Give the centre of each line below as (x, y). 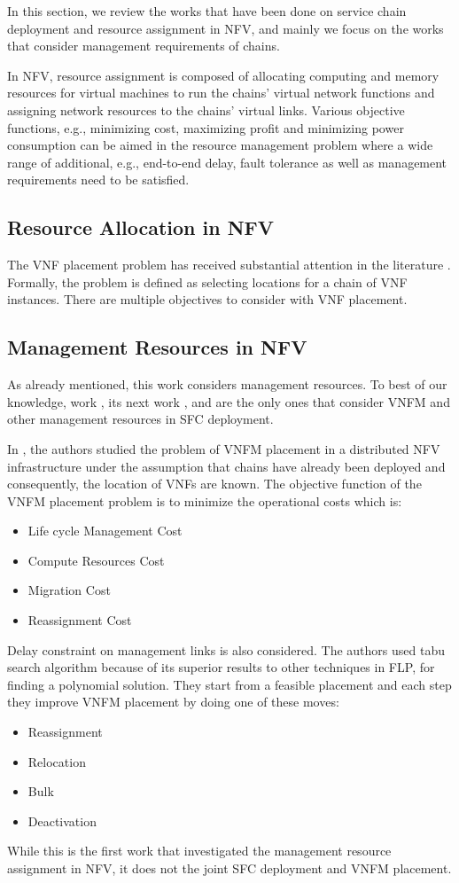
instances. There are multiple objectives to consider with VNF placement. (207, 299)
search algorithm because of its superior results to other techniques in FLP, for (221, 667)
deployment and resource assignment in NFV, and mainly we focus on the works (226, 28)
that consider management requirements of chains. (144, 46)
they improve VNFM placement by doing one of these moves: (173, 702)
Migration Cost (69, 590)
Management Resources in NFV (157, 347)
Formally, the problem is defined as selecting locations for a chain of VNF (207, 281)
